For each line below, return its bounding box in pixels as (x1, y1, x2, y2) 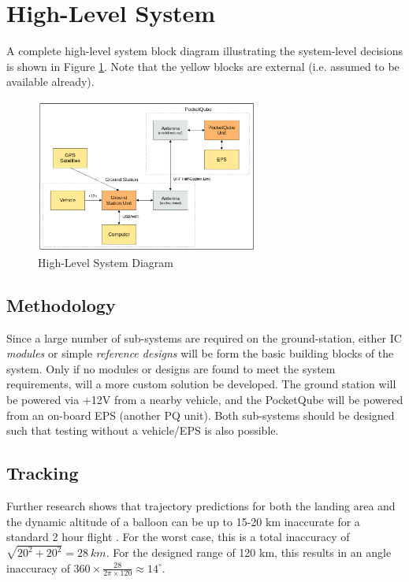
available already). (6, 73, 95, 90)
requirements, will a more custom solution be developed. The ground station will (6, 376, 396, 392)
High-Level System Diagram (38, 254, 173, 270)
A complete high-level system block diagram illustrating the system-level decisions (6, 43, 403, 59)
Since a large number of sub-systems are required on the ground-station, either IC (6, 329, 402, 346)
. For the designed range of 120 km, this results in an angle (106, 544, 392, 561)
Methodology (6, 292, 116, 317)
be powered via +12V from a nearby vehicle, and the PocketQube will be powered (6, 391, 403, 408)
